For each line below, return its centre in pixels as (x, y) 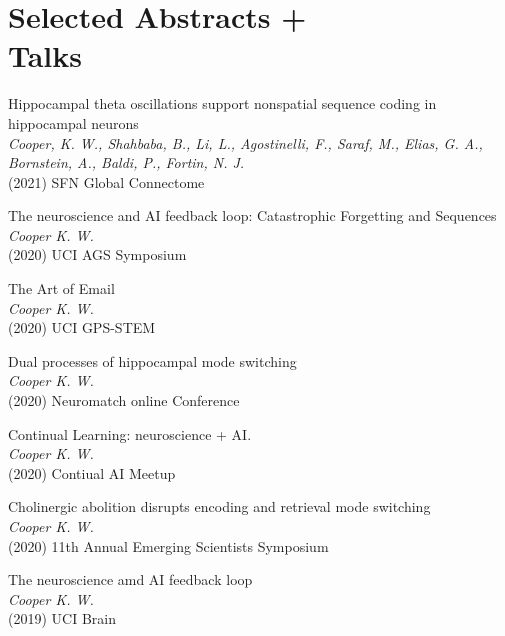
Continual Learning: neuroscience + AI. (130, 433)
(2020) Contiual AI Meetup (92, 472)
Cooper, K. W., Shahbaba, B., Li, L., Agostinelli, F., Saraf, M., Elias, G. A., (245, 142)
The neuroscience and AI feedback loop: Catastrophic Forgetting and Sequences (252, 215)
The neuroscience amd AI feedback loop (130, 579)
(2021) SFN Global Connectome (106, 181)
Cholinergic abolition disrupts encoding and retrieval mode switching (219, 506)
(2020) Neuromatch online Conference (124, 400)
